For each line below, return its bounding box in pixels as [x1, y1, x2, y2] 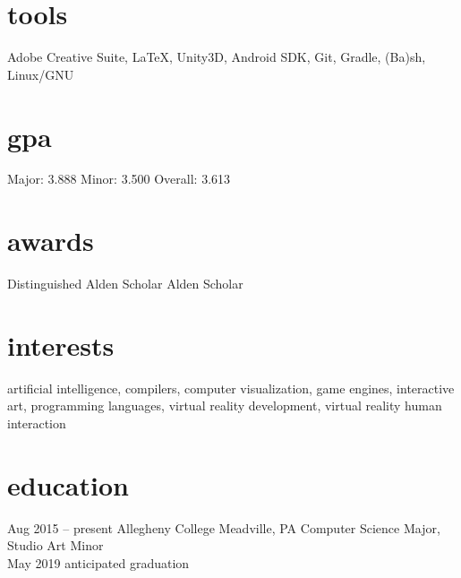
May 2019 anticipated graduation [7, 553, 190, 572]
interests [7, 326, 115, 363]
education [7, 466, 129, 503]
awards [7, 222, 94, 259]
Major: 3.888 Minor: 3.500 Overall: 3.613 [7, 169, 231, 188]
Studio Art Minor [7, 536, 104, 555]
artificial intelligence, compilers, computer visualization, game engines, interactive [7, 378, 455, 397]
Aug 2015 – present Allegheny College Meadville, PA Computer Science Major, [7, 518, 440, 537]
